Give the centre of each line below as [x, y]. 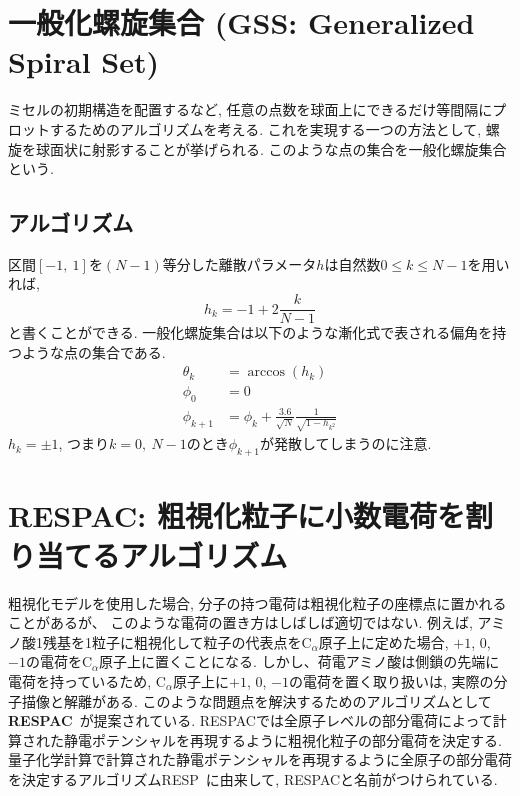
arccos [266, 372]
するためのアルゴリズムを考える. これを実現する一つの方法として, [265, 128]
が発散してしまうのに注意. [345, 443]
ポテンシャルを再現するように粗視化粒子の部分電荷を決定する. [296, 739]
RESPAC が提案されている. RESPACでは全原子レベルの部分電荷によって [250, 720]
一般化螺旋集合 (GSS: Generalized [241, 22]
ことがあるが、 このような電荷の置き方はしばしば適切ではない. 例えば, [240, 622]
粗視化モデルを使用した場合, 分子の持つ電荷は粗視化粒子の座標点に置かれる [257, 602]
